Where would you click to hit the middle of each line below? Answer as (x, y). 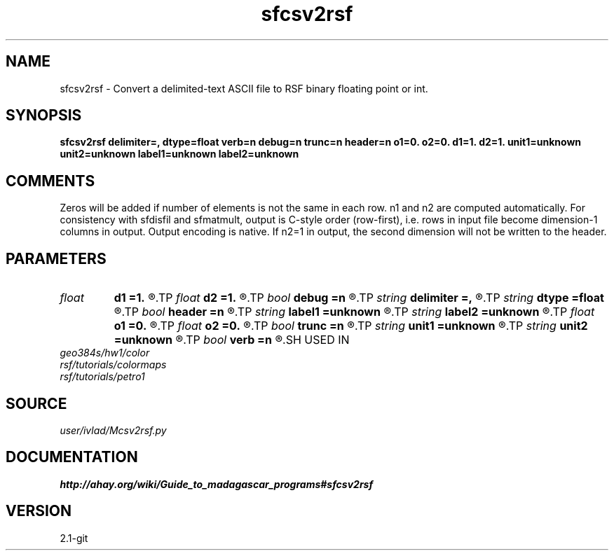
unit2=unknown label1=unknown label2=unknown (179, 154)
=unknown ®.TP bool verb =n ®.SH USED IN (232, 340)
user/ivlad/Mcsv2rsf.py (113, 430)
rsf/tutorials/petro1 (102, 377)
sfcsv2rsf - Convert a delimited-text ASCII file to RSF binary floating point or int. (244, 88)
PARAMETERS (56, 258)
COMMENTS (50, 181)
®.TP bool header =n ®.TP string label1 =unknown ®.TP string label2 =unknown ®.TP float (354, 312)
